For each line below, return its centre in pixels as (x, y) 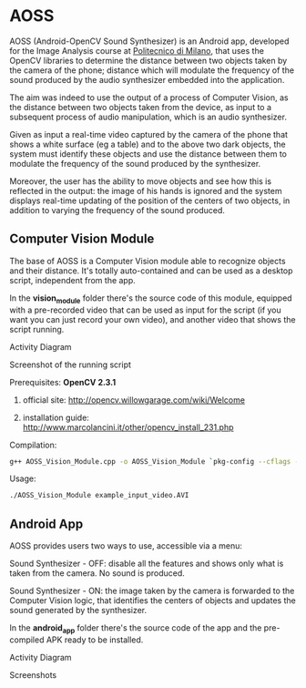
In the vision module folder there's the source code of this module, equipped (151, 299)
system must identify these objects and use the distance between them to (148, 154)
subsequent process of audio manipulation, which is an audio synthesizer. (148, 117)
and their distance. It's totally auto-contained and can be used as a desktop (151, 271)
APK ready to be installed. (95, 640)
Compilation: (33, 445)
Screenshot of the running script (71, 365)
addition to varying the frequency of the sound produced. (117, 210)
